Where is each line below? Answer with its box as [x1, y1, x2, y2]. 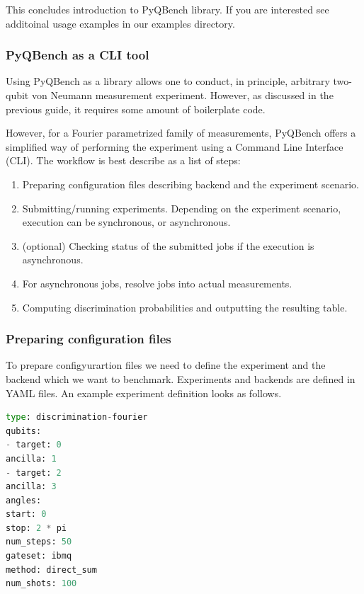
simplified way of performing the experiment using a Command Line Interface [6, 139, 343, 154]
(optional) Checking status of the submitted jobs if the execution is [22, 238, 314, 253]
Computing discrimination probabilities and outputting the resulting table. [22, 299, 348, 314]
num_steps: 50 [6, 537, 72, 547]
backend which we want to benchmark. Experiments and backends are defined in [6, 371, 356, 386]
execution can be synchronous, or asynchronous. [22, 215, 231, 229]
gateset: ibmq [6, 551, 72, 561]
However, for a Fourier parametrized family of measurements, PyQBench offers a [6, 125, 356, 140]
